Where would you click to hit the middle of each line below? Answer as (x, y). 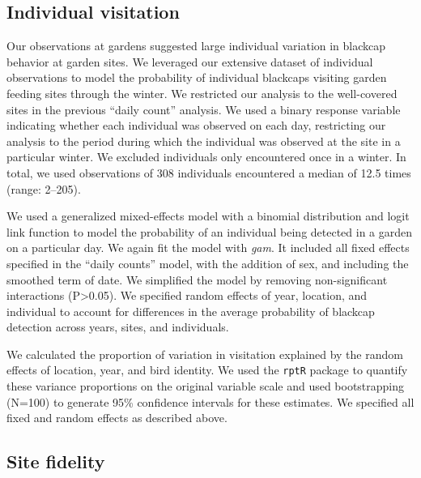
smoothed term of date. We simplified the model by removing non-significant (197, 279)
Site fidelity (56, 461)
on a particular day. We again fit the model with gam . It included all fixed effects (208, 248)
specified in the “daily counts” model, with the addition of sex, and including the (208, 263)
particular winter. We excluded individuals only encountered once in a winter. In (206, 157)
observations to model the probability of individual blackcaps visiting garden (197, 77)
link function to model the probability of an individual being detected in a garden (210, 231)
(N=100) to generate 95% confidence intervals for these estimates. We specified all (210, 401)
